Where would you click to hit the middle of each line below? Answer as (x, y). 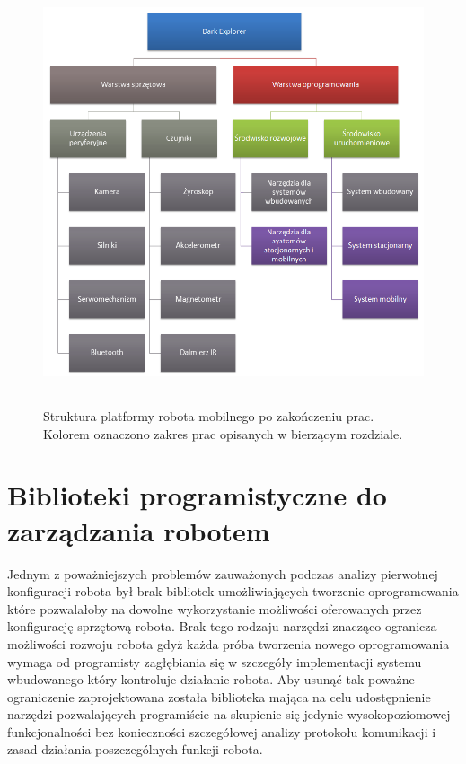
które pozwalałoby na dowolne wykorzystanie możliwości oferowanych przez (215, 608)
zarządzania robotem (139, 530)
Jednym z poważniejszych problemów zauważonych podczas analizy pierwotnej (223, 573)
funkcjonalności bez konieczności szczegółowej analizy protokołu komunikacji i (222, 731)
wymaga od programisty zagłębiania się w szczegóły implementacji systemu (215, 661)
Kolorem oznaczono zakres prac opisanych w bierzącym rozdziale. (223, 433)
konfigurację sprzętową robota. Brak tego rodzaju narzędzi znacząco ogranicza (222, 626)
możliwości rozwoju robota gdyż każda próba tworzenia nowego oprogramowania (229, 643)
